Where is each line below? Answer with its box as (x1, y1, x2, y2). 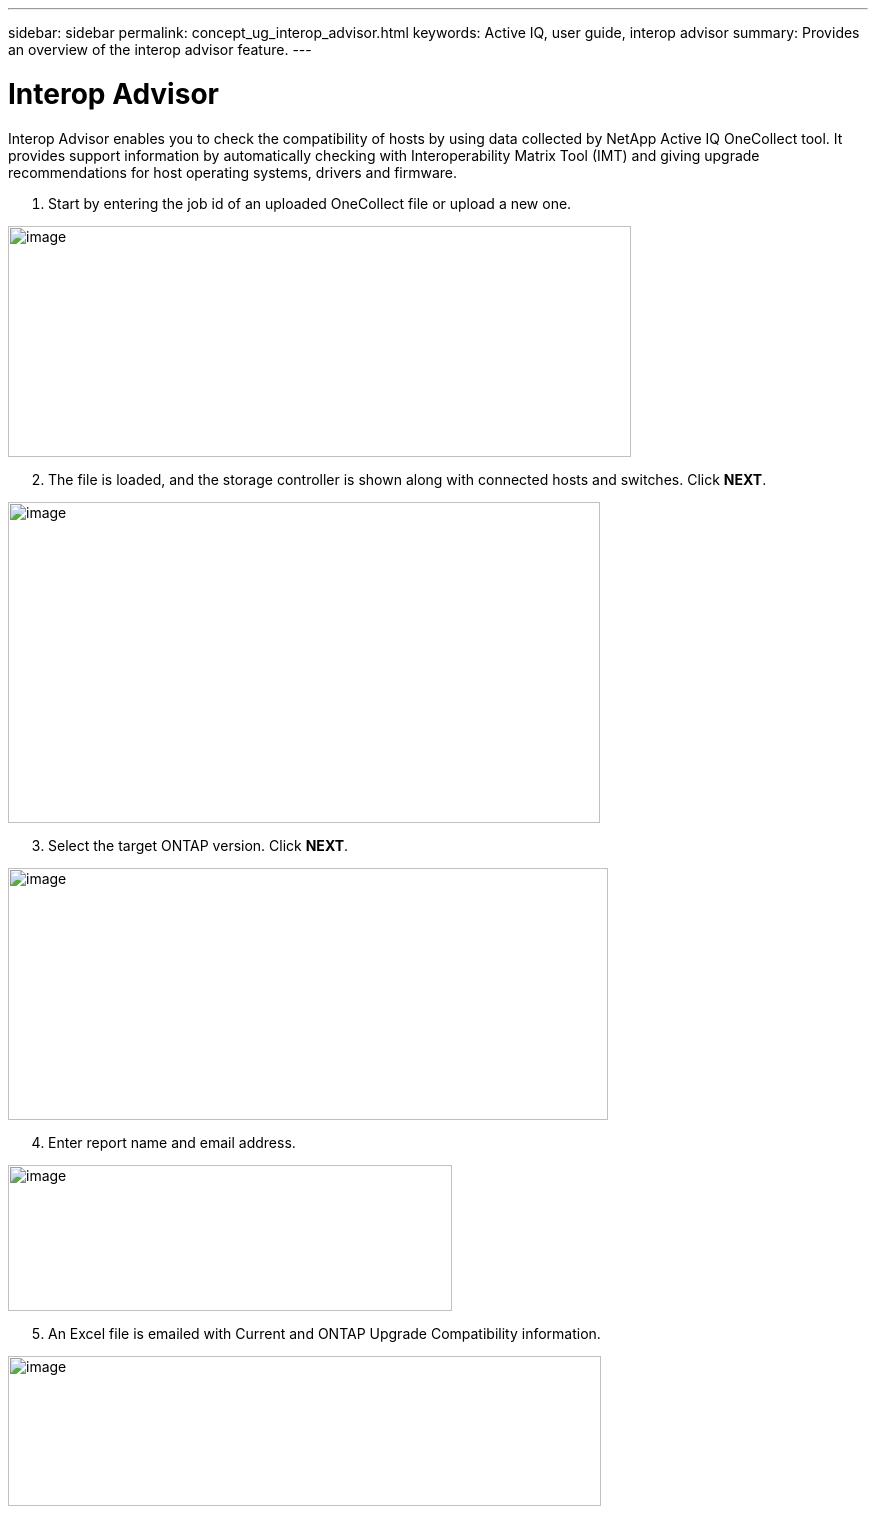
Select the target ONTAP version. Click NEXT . (48, 836, 349, 854)
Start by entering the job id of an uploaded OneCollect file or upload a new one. (48, 194, 572, 212)
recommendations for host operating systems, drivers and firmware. (8, 163, 458, 181)
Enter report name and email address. (48, 1133, 296, 1151)
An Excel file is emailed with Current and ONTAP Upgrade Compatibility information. (48, 1324, 601, 1342)
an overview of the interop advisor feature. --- (8, 41, 312, 58)
